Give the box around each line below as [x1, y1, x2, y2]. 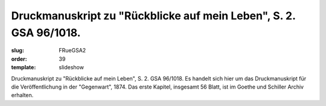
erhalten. [11, 92, 34, 99]
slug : [11, 47, 24, 54]
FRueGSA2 [59, 47, 86, 54]
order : [11, 55, 27, 63]
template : [11, 64, 36, 71]
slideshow [59, 64, 85, 71]
